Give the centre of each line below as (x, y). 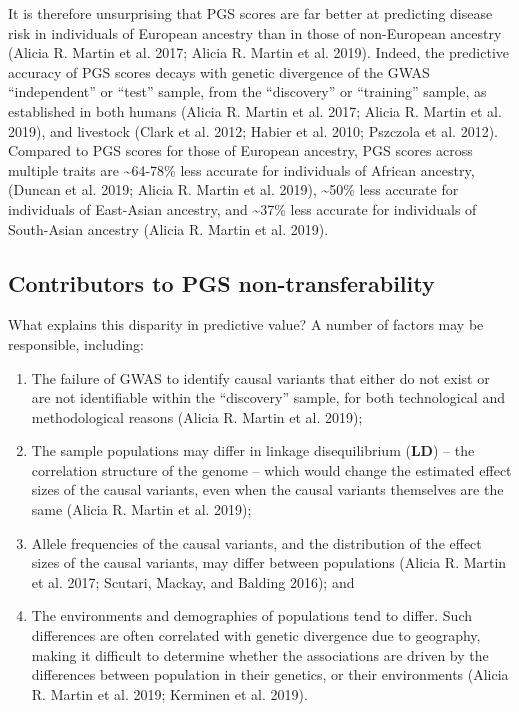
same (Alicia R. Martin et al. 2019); (141, 509)
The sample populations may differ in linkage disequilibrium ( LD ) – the (253, 450)
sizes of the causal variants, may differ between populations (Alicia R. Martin (269, 562)
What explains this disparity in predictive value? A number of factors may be (246, 324)
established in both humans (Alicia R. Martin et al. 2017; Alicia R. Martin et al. (255, 110)
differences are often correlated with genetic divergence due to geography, (256, 635)
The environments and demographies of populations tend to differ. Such (252, 615)
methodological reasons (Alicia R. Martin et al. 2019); (197, 416)
